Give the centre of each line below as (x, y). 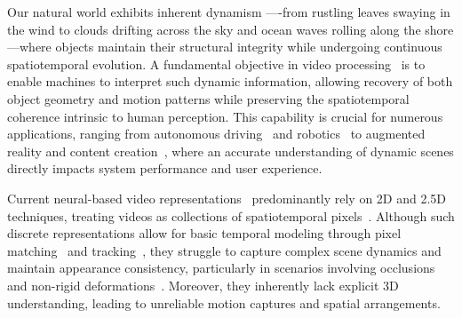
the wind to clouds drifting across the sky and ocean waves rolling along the (214, 29)
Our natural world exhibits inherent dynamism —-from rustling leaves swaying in (229, 12)
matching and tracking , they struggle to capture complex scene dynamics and (224, 250)
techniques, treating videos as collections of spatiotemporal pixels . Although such (231, 215)
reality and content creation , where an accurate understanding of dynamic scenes (231, 151)
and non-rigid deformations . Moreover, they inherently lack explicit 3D (203, 285)
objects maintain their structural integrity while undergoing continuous (249, 47)
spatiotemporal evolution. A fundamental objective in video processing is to (216, 64)
